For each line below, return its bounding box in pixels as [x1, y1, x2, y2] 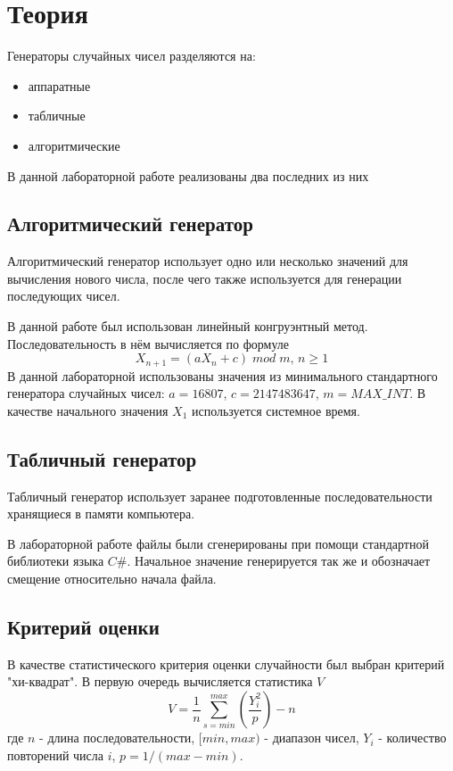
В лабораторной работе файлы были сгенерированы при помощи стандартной [7, 534, 429, 552]
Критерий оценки [7, 613, 160, 641]
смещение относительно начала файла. [7, 569, 217, 588]
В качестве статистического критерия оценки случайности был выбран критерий [7, 654, 445, 673]
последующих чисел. [7, 286, 120, 305]
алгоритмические [28, 136, 120, 154]
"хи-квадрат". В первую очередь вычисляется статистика [7, 672, 313, 691]
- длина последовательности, [39, 728, 195, 747]
